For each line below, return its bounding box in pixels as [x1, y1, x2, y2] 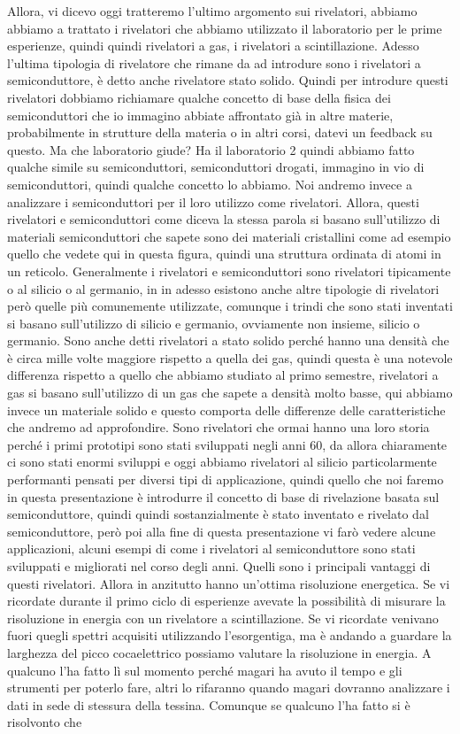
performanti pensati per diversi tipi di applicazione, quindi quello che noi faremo [7, 470, 444, 489]
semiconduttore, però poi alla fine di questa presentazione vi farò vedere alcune [7, 522, 436, 540]
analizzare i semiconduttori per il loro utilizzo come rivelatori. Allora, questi [7, 192, 419, 211]
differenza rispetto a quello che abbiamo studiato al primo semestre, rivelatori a [7, 366, 439, 384]
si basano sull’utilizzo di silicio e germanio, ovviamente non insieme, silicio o [7, 313, 420, 332]
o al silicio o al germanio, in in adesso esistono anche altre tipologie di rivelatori [7, 279, 440, 297]
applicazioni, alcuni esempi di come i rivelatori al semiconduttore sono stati [7, 539, 416, 558]
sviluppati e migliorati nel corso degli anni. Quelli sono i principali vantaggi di [7, 557, 431, 575]
